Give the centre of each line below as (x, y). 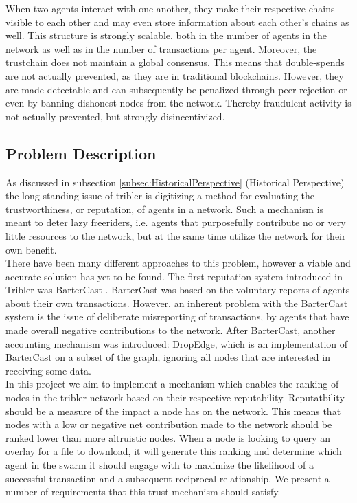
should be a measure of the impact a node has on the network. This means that (173, 411)
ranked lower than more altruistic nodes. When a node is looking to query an (168, 437)
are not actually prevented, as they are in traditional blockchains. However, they (175, 75)
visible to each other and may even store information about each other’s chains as (177, 22)
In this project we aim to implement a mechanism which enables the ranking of (172, 384)
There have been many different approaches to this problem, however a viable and (178, 263)
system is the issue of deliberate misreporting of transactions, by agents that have (177, 316)
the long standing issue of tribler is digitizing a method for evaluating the (160, 195)
